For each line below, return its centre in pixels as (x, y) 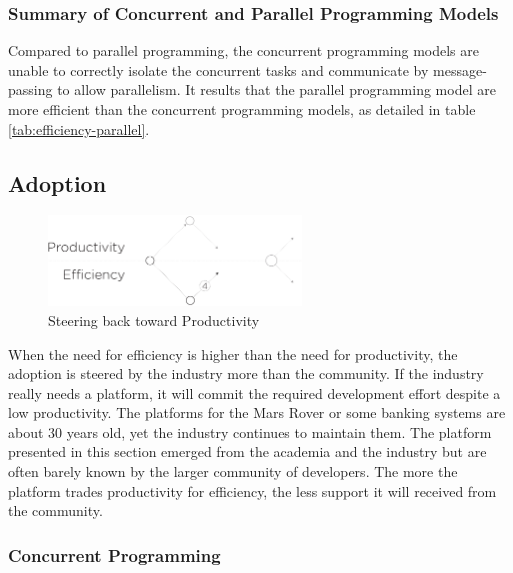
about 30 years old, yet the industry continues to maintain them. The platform (250, 431)
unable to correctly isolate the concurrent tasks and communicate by (218, 69)
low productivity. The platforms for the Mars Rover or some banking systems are (257, 412)
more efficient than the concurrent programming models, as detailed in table (242, 109)
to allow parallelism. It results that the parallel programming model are (276, 89)
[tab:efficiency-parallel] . (79, 128)
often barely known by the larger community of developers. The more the (233, 471)
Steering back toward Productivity (154, 319)
